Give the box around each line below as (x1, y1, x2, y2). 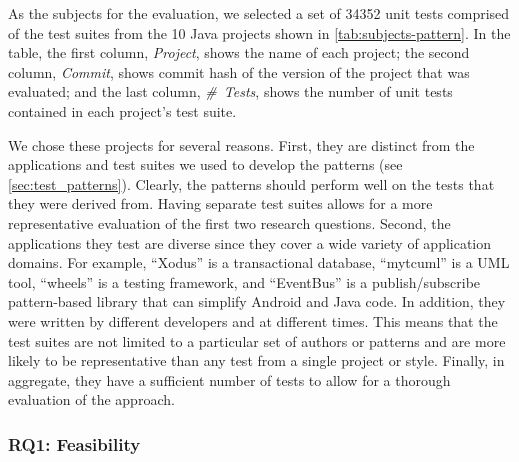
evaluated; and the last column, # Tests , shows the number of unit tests (8, 81, 453, 102)
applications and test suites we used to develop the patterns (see (8, 154, 403, 175)
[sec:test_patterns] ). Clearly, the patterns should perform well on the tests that (8, 173, 495, 194)
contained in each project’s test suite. (8, 100, 237, 121)
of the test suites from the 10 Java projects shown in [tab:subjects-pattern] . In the (8, 22, 511, 43)
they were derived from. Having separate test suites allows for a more (8, 193, 433, 214)
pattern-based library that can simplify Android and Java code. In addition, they (8, 291, 506, 312)
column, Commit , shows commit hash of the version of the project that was (8, 61, 470, 82)
